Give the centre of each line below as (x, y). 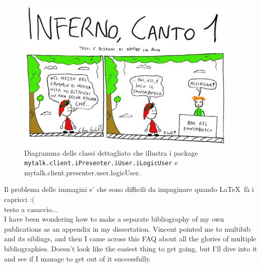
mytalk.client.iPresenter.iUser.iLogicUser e (101, 162)
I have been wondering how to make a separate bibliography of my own (114, 219)
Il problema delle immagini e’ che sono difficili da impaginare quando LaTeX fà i (129, 189)
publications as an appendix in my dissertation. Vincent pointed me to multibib (127, 228)
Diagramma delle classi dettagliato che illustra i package (111, 152)
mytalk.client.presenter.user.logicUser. (83, 172)
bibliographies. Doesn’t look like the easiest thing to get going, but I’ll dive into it (131, 248)
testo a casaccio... (31, 209)
